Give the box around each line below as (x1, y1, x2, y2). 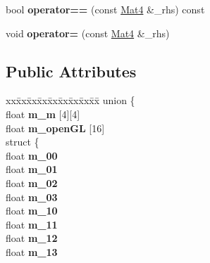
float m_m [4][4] (6, 106, 80, 121)
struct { (6, 134, 39, 149)
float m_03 (6, 189, 58, 204)
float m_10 (6, 203, 58, 218)
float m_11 (6, 217, 58, 231)
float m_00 (6, 148, 58, 162)
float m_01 (6, 162, 58, 177)
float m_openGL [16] (6, 120, 105, 135)
